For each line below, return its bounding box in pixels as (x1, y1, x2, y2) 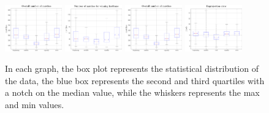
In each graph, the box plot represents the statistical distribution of (5, 62, 259, 75)
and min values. (5, 98, 64, 111)
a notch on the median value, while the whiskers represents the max (5, 86, 260, 99)
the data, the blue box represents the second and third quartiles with (5, 74, 265, 87)
